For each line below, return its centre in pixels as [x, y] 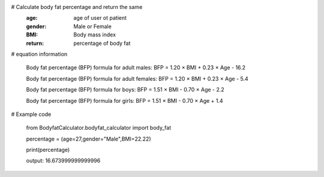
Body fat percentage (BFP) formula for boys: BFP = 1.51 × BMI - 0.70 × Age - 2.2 [125, 90]
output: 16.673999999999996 [63, 161]
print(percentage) [48, 150]
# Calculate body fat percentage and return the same [77, 7]
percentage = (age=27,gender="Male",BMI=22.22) [88, 139]
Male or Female [93, 26]
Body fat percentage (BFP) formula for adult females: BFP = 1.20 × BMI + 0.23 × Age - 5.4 [137, 78]
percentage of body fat [102, 43]
